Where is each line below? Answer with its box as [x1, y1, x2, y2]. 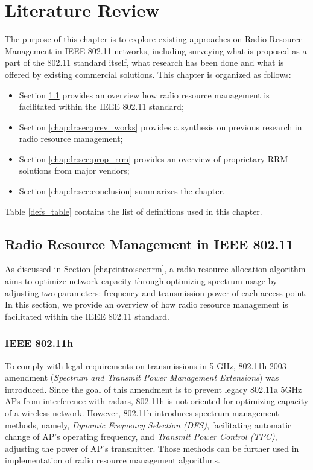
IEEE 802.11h [5, 335, 74, 351]
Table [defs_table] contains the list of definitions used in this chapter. [5, 205, 262, 217]
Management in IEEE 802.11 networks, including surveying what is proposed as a [5, 44, 307, 57]
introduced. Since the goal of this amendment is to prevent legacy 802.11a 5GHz [5, 383, 302, 395]
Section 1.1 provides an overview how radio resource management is [19, 88, 270, 101]
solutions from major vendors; [19, 164, 130, 177]
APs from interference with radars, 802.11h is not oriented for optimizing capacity [5, 395, 309, 407]
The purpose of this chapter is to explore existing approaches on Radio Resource [5, 33, 303, 45]
